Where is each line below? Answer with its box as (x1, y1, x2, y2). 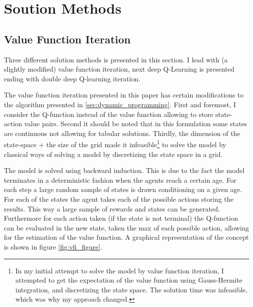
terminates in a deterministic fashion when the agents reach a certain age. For (4, 174, 236, 185)
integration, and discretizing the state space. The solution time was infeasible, (15, 284, 248, 294)
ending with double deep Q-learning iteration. (4, 73, 141, 83)
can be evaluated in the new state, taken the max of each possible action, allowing (4, 222, 249, 232)
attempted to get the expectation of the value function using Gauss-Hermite (15, 275, 243, 285)
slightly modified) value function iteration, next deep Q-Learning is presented (4, 64, 235, 74)
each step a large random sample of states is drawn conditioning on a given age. (4, 184, 242, 194)
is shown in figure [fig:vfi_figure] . (4, 241, 103, 251)
